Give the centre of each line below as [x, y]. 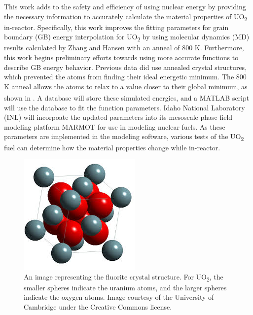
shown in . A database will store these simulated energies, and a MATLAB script [127, 98]
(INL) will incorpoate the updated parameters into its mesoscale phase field [118, 117]
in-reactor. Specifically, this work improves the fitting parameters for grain [116, 27]
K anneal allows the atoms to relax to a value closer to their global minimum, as [126, 86]
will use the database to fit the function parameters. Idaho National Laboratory [125, 107]
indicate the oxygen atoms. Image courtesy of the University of [119, 297]
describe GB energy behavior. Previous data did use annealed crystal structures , [126, 67]
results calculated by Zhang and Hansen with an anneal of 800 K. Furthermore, [124, 48]
